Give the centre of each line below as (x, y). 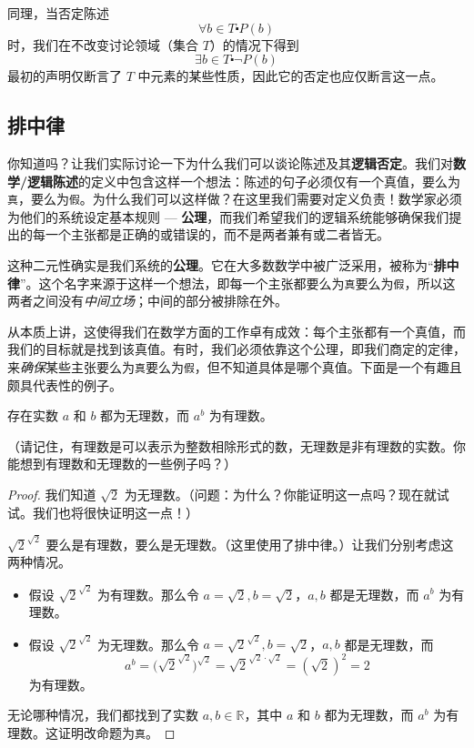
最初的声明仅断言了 (65, 76)
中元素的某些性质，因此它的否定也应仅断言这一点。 (291, 76)
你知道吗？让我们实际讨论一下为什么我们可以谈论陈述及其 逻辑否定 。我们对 (230, 162)
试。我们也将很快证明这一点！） (103, 512)
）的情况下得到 (254, 44)
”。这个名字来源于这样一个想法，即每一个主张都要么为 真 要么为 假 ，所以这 (238, 283)
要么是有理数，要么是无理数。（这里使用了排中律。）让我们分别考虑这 (250, 544)
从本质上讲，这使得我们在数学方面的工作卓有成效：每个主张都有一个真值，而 (237, 331)
